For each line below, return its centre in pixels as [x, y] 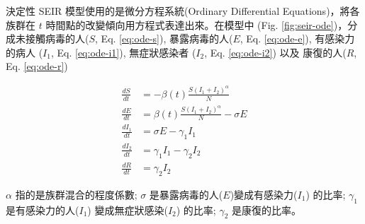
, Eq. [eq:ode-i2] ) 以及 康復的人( [275, 52]
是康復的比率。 [267, 210]
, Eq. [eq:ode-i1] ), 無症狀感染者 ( [123, 52]
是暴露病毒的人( [186, 194]
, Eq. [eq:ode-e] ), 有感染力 [297, 39]
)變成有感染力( [264, 194]
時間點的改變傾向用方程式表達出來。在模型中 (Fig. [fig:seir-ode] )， [197, 24]
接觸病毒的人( [57, 39]
